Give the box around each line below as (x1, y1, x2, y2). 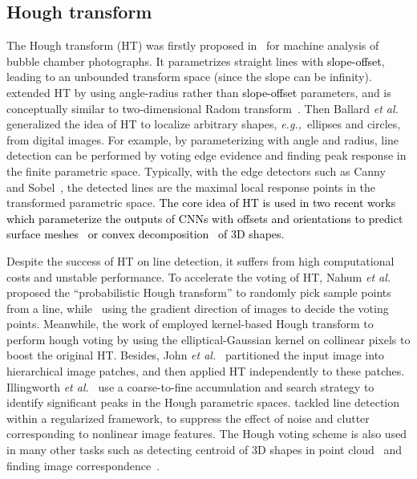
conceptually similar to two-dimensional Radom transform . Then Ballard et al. (6, 99, 399, 116)
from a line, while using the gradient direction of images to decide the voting (6, 299, 389, 316)
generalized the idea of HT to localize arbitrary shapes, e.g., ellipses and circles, (6, 116, 401, 132)
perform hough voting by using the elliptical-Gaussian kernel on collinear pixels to (6, 331, 411, 347)
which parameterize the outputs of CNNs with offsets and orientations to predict (6, 209, 403, 226)
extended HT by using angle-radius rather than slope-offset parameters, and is (6, 83, 391, 100)
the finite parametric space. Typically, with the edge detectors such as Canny (6, 162, 386, 179)
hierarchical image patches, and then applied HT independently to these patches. (6, 363, 405, 380)
